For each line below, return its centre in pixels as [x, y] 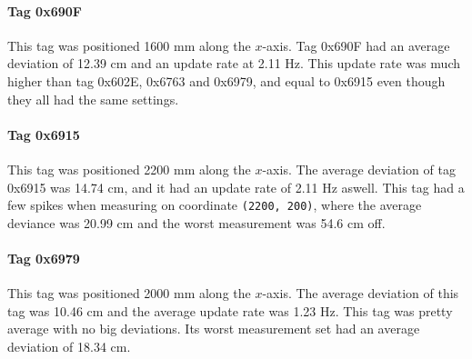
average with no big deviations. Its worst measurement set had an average [214, 329]
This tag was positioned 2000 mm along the [129, 293]
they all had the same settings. [93, 99]
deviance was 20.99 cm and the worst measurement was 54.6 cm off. [196, 222]
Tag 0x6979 [44, 258]
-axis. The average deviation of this [361, 293]
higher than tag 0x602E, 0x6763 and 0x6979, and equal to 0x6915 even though [226, 80]
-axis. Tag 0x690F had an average [356, 45]
